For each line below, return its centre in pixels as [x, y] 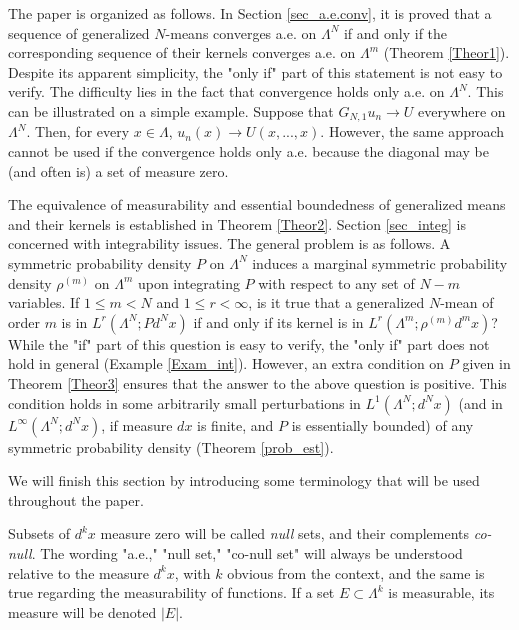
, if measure [137, 424]
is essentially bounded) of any [382, 424]
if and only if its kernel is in [278, 321]
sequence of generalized [79, 32]
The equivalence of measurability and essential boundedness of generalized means [257, 204]
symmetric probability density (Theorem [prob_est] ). [171, 446]
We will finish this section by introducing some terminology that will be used [244, 480]
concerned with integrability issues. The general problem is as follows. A [229, 243]
